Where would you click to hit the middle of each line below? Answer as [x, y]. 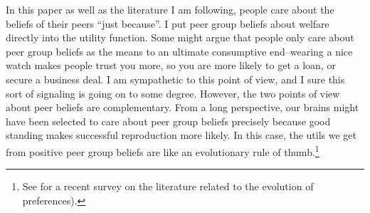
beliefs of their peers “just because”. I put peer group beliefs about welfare [168, 23]
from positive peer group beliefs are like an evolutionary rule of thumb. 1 [163, 150]
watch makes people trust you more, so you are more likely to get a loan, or [171, 65]
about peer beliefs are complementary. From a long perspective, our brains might [183, 107]
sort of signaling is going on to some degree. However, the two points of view [173, 93]
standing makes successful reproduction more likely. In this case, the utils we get [181, 135]
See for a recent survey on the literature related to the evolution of [168, 186]
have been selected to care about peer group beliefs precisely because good [168, 121]
